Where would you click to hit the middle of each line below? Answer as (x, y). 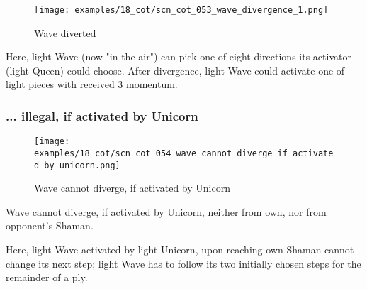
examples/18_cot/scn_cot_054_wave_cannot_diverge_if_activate (184, 153)
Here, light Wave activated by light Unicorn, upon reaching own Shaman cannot (180, 249)
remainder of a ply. (47, 277)
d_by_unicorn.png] (77, 165)
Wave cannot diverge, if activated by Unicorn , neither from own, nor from (166, 211)
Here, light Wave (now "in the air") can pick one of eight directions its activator (179, 56)
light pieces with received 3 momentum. (92, 84)
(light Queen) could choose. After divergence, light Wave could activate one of (175, 70)
